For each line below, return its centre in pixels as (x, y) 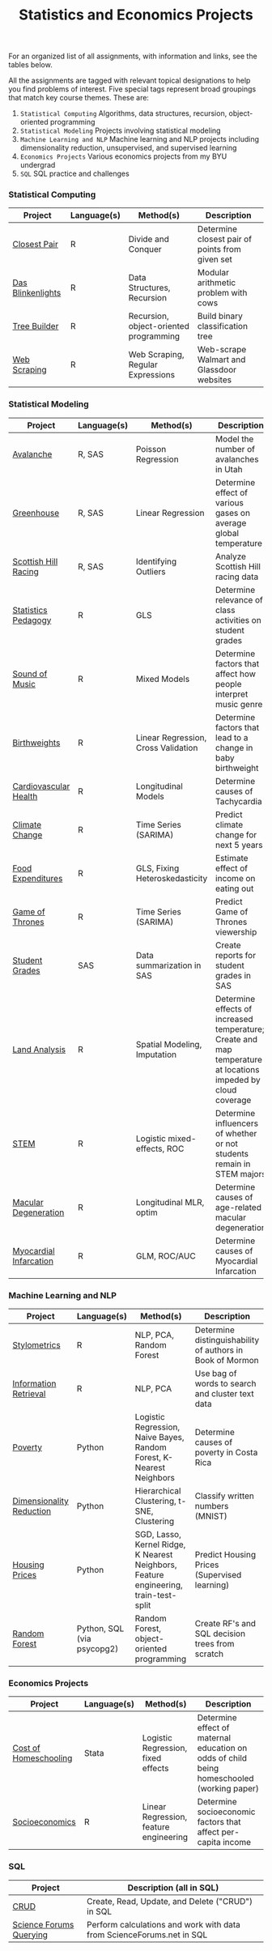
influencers (237, 1123)
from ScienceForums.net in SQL (147, 1935)
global (227, 533)
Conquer (145, 249)
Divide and (149, 239)
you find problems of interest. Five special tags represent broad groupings (132, 89)
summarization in (168, 965)
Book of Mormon (227, 1361)
